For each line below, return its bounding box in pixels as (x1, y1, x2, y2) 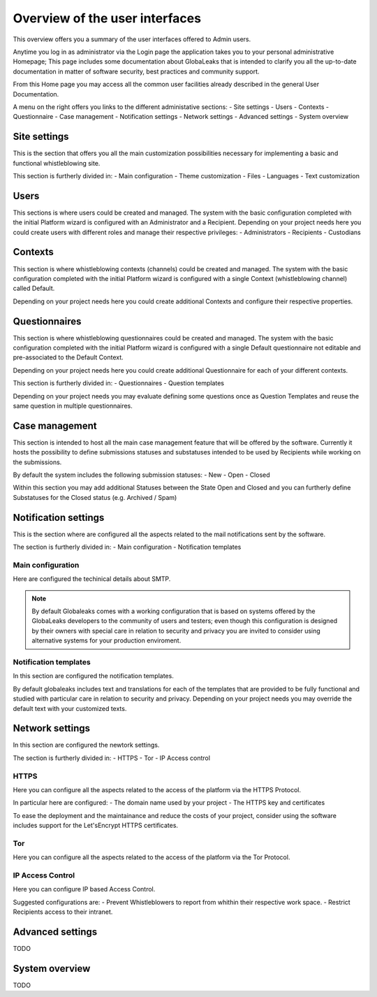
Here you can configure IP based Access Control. (13, 885, 156, 894)
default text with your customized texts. (13, 704, 127, 712)
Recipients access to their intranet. (13, 908, 113, 916)
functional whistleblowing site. (13, 159, 101, 167)
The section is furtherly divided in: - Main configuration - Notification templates (13, 543, 242, 552)
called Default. (13, 284, 55, 293)
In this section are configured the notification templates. (13, 672, 174, 680)
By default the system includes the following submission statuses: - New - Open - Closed (13, 471, 270, 479)
